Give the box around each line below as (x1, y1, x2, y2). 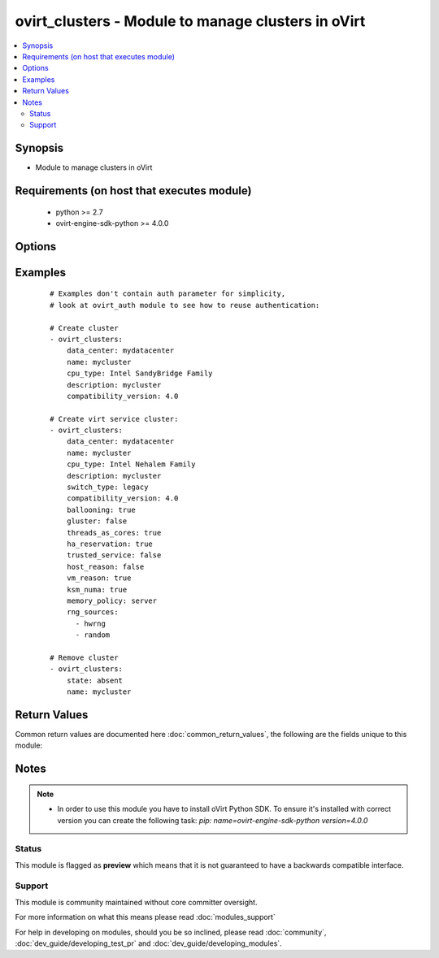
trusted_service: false (66, 551, 162, 560)
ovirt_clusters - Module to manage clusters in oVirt (15, 12, 366, 30)
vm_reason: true (66, 574, 132, 583)
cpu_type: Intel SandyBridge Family (66, 369, 213, 378)
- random (75, 631, 111, 639)
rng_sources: (66, 608, 119, 617)
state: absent (66, 675, 124, 685)
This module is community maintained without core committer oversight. (15, 897, 258, 907)
